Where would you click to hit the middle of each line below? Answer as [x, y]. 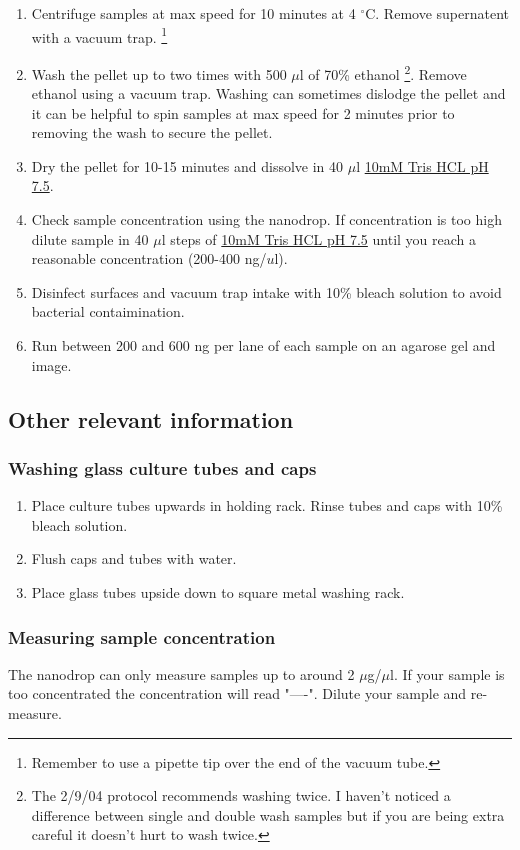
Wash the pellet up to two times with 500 [159, 73]
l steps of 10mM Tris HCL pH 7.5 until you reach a [318, 238]
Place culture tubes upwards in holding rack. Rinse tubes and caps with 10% [267, 505]
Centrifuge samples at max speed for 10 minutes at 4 [193, 13]
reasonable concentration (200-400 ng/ [149, 258]
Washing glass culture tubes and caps [162, 467]
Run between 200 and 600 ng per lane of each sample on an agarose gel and [263, 345]
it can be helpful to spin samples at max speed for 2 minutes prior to [243, 112]
